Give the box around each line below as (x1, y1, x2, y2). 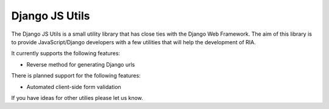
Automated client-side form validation (26, 83, 121, 90)
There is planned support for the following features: (11, 72, 141, 79)
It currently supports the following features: (11, 50, 121, 57)
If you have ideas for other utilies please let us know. (11, 94, 143, 101)
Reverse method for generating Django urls (26, 61, 135, 68)
